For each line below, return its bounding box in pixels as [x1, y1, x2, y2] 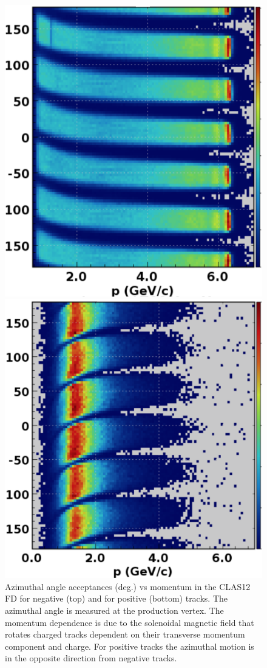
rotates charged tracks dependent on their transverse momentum [5, 628, 245, 641]
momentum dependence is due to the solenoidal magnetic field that [5, 616, 254, 628]
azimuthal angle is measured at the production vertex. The [5, 604, 224, 617]
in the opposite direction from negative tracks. [5, 652, 177, 664]
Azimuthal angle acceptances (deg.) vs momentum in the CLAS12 [5, 580, 251, 592]
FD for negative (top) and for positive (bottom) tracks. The [5, 592, 228, 605]
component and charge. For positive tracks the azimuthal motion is [5, 639, 254, 652]
